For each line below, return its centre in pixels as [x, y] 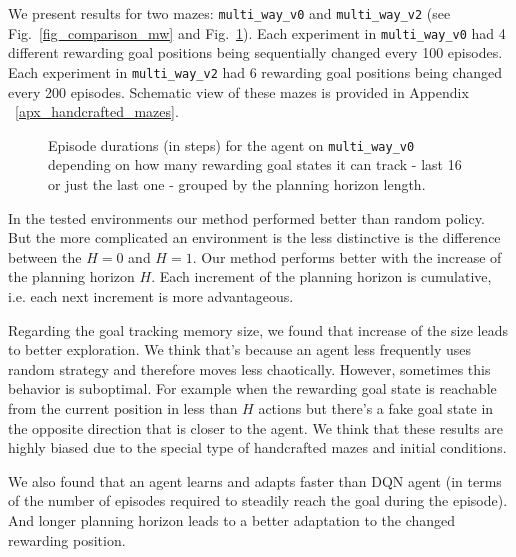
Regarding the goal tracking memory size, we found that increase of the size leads [258, 329]
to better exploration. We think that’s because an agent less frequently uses [239, 349]
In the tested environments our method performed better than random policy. [246, 217]
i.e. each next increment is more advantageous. [151, 295]
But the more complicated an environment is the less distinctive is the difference [254, 237]
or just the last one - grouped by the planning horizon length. [237, 184]
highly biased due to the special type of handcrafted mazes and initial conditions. [257, 447]
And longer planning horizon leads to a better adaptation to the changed [232, 519]
